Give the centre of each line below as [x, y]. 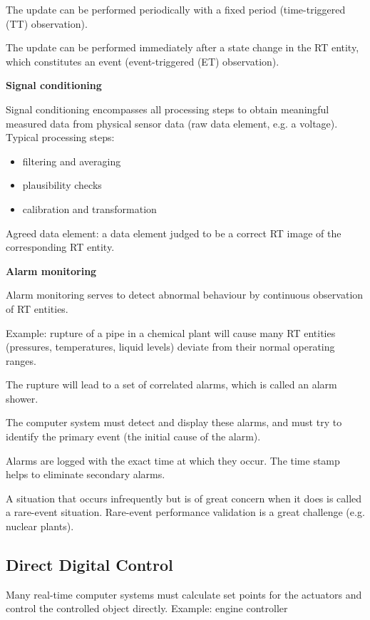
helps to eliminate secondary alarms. [86, 474]
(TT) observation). [47, 23]
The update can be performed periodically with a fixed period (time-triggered [176, 9]
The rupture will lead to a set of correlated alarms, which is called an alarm [171, 384]
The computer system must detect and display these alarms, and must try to [174, 422]
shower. [22, 398]
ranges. [21, 360]
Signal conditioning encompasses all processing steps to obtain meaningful [168, 109]
